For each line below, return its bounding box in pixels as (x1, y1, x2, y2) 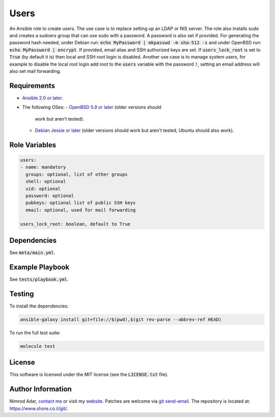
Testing (9, 289, 34, 298)
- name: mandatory (20, 164, 66, 170)
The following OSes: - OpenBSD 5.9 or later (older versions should (22, 104, 161, 110)
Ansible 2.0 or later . (22, 95, 63, 101)
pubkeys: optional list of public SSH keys (25, 200, 136, 206)
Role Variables (9, 141, 56, 149)
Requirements (9, 81, 56, 90)
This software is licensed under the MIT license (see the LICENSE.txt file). (9, 372, 169, 378)
